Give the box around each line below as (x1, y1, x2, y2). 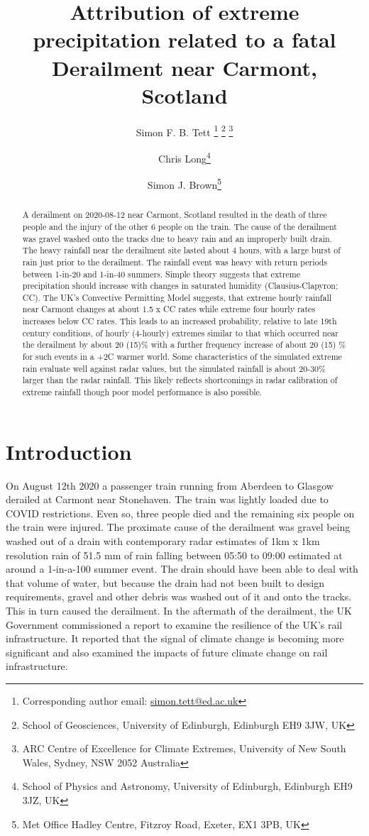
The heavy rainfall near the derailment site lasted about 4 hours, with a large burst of (22, 244, 341, 256)
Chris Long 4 (158, 148, 211, 165)
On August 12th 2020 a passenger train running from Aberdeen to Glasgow (6, 478, 334, 493)
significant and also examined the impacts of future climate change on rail (6, 644, 328, 659)
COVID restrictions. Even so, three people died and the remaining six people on (6, 505, 355, 520)
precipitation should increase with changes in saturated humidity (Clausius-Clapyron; (22, 280, 338, 292)
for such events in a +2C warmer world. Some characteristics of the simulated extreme (22, 351, 342, 363)
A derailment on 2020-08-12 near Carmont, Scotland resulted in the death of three (22, 209, 327, 221)
